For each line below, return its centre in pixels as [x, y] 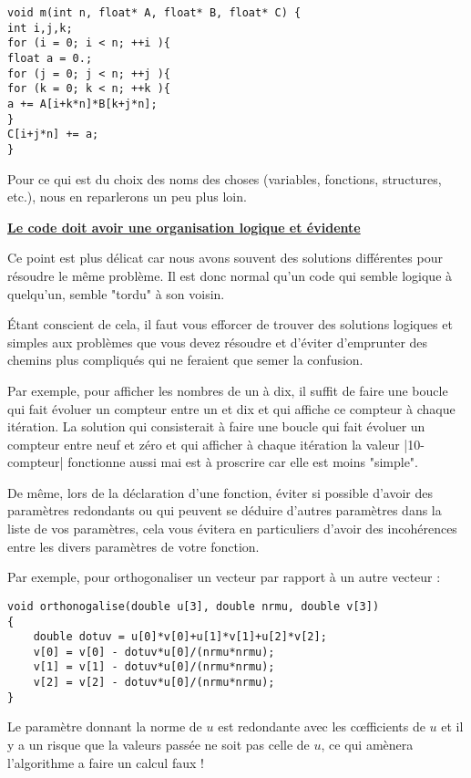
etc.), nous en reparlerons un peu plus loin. [127, 197]
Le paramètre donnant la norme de [105, 726]
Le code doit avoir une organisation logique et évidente [184, 227]
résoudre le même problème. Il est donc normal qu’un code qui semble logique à [230, 275]
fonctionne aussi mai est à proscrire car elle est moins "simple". [243, 462]
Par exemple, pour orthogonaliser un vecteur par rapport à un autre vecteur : [224, 577]
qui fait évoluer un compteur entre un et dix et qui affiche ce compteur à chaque [231, 408]
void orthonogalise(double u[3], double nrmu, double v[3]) [194, 606]
